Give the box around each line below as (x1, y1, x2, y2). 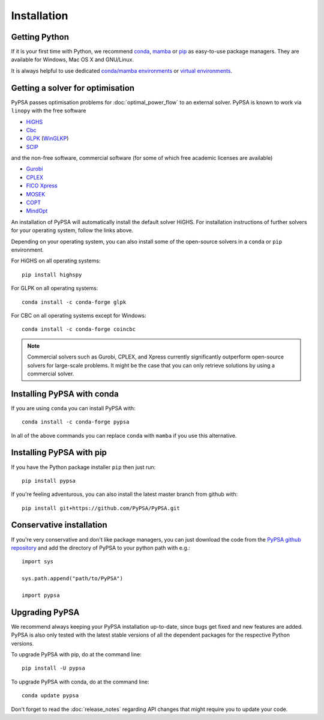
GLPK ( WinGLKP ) (26, 135, 69, 142)
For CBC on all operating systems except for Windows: (11, 312, 146, 319)
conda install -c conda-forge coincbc (22, 326, 136, 333)
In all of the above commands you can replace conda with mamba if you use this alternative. (11, 432, 237, 439)
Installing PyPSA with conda (11, 389, 119, 399)
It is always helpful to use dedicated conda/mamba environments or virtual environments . (11, 67, 233, 74)
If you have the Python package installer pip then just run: (11, 463, 156, 471)
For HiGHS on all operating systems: (11, 257, 101, 264)
